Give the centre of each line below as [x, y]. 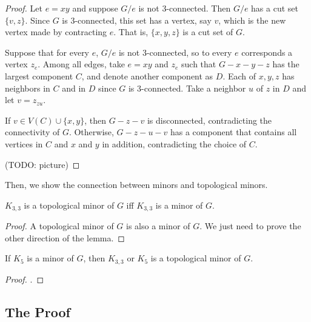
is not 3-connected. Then [185, 8]
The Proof [38, 311]
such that [199, 64]
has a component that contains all [233, 132]
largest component [39, 75]
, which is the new [252, 20]
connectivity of [32, 132]
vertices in [24, 143]
